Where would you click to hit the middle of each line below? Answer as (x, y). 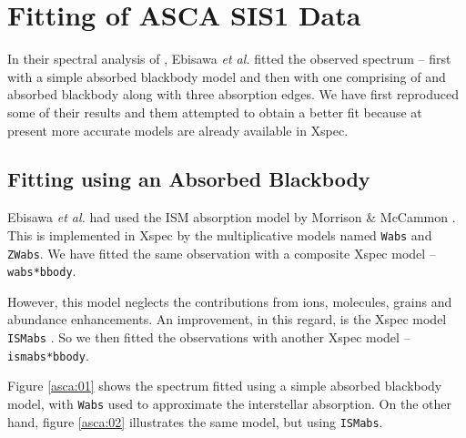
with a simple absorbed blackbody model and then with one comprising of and (227, 76)
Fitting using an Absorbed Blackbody (189, 179)
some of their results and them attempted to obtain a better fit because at (215, 112)
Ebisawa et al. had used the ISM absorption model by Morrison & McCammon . (232, 217)
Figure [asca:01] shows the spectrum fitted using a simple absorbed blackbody (225, 386)
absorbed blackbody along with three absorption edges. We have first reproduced (233, 94)
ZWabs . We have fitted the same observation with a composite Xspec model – (222, 253)
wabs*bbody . (42, 271)
